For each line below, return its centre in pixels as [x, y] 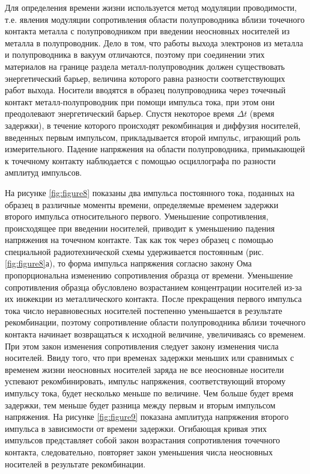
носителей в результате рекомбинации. [75, 463]
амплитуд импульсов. [44, 172]
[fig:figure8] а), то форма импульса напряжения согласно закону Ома [129, 263]
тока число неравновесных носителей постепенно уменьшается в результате [144, 310]
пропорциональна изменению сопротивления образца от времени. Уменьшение [149, 275]
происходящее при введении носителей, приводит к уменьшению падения [140, 228]
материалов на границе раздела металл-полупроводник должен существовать [145, 66]
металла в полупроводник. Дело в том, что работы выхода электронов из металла [154, 42]
